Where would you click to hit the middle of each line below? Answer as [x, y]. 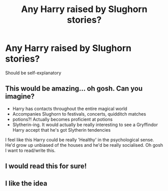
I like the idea [26, 183]
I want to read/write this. [30, 150]
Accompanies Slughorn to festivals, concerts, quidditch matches [79, 114]
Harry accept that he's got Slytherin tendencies [61, 130]
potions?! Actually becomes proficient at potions [62, 119]
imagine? [20, 97]
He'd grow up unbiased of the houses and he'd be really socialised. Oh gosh [84, 145]
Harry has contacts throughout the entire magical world [70, 109]
